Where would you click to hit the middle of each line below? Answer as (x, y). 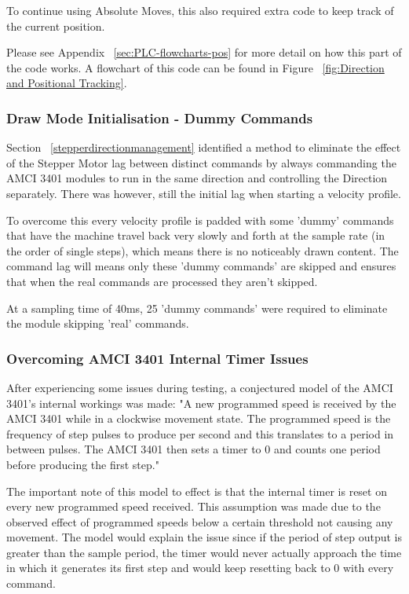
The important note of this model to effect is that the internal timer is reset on (197, 491)
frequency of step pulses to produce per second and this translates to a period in (200, 433)
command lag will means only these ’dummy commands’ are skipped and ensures (201, 266)
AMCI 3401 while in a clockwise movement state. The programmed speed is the (199, 418)
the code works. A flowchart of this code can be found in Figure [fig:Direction (195, 67)
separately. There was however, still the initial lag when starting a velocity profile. (204, 193)
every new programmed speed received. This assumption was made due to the (194, 506)
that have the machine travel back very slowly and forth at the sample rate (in (196, 235)
